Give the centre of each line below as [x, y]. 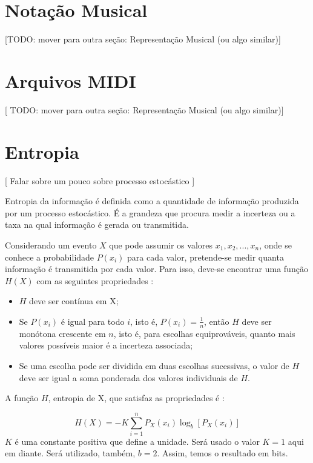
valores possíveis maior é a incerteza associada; [106, 345]
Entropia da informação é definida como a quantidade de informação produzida [152, 201]
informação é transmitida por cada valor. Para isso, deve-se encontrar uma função [156, 269]
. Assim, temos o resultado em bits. [222, 453]
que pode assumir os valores [161, 245]
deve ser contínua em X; [74, 301]
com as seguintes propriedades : [95, 280]
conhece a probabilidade [50, 257]
